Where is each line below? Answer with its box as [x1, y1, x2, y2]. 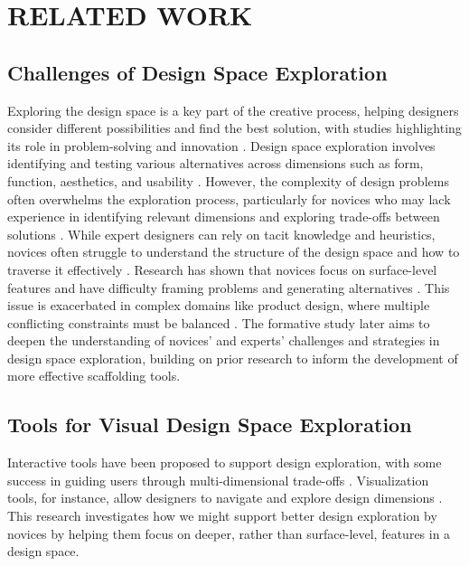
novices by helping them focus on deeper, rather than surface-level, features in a [7, 524, 451, 542]
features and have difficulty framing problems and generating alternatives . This [7, 278, 450, 297]
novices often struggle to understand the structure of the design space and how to [7, 242, 460, 261]
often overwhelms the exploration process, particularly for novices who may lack [7, 189, 451, 208]
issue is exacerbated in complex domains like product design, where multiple [7, 296, 430, 315]
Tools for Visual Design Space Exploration [7, 410, 412, 439]
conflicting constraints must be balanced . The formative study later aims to [7, 313, 430, 332]
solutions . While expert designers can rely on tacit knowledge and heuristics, [7, 224, 436, 243]
